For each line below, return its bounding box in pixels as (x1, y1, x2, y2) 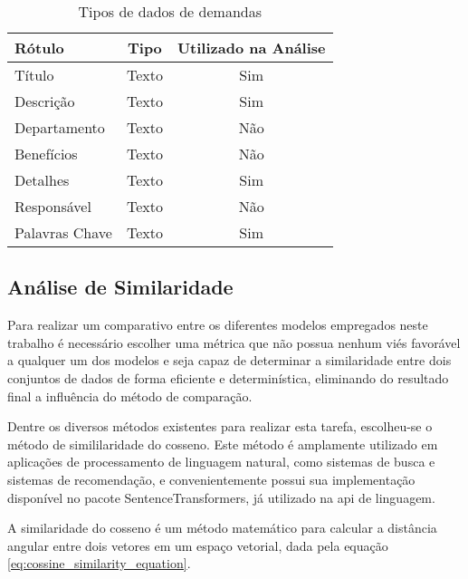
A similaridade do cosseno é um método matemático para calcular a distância (7, 518, 437, 537)
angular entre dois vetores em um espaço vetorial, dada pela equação (7, 536, 388, 555)
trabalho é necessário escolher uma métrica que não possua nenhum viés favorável (7, 333, 461, 352)
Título (14, 64, 54, 85)
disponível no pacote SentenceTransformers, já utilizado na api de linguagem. (7, 487, 435, 507)
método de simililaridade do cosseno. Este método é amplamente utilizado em (7, 434, 438, 453)
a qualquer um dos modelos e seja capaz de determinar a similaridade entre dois (7, 351, 452, 370)
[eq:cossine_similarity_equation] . (7, 554, 191, 573)
